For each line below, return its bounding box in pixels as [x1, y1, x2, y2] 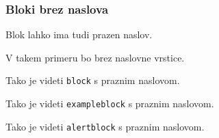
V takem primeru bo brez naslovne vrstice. [5, 50, 185, 64]
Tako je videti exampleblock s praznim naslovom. [5, 96, 214, 111]
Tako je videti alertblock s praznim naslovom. [5, 119, 205, 133]
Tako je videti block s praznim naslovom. [5, 73, 180, 87]
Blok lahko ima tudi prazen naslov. [5, 27, 153, 42]
